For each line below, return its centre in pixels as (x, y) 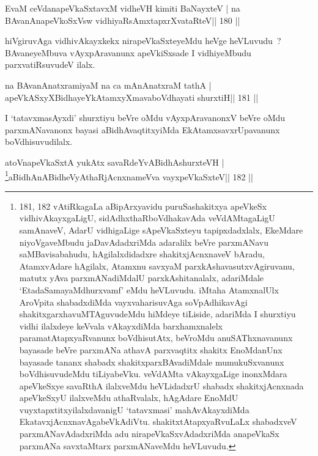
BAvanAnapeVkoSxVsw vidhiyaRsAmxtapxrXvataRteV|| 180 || (123, 20)
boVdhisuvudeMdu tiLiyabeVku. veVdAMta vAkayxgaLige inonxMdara (153, 374)
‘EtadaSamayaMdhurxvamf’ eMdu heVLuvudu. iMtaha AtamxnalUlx (149, 289)
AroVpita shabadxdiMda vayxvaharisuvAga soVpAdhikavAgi (133, 302)
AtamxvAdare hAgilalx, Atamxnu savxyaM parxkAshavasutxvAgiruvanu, (157, 266)
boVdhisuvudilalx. (39, 142)
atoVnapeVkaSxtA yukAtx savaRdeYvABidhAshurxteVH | (115, 162)
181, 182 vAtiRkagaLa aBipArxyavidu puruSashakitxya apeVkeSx (143, 206)
